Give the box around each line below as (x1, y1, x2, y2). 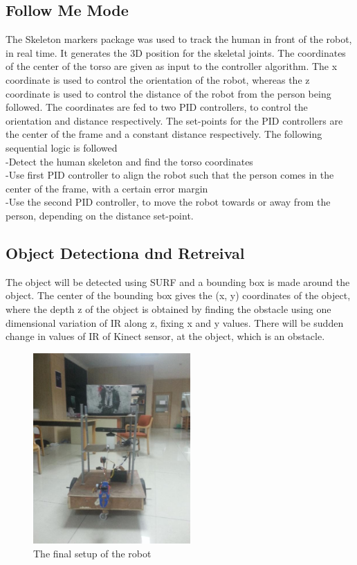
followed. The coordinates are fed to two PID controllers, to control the (6, 100, 308, 114)
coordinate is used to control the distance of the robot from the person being (6, 86, 331, 100)
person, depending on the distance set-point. (6, 208, 194, 222)
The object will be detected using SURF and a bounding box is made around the (6, 274, 350, 289)
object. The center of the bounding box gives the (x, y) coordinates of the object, (6, 288, 351, 303)
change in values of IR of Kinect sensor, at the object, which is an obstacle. (6, 329, 325, 343)
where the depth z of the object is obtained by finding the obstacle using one (6, 301, 331, 316)
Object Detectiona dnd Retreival (6, 242, 245, 263)
